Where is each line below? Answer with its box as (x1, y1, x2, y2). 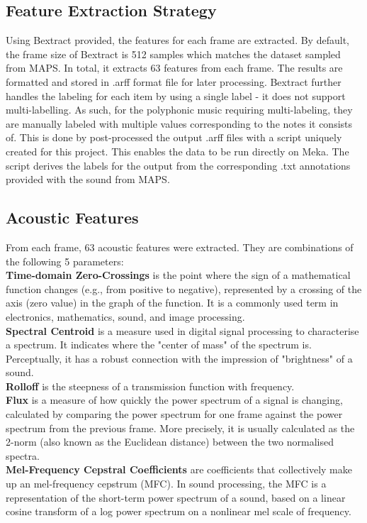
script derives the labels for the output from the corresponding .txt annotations (6, 158, 351, 172)
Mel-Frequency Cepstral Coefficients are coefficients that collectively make (6, 462, 352, 477)
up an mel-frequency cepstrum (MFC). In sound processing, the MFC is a (6, 476, 327, 491)
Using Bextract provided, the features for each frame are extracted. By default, (6, 33, 349, 48)
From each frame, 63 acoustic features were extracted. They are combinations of (6, 239, 354, 254)
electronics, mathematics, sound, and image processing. (6, 309, 245, 324)
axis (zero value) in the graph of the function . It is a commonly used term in (6, 295, 339, 310)
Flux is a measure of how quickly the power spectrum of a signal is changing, (6, 392, 343, 407)
